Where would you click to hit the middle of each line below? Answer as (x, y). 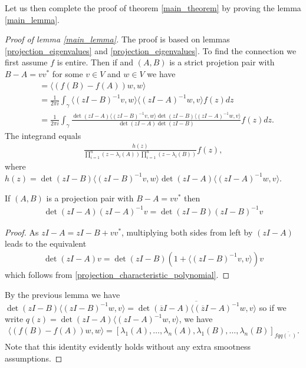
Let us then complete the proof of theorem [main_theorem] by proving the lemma (153, 8)
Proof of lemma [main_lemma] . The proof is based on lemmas (117, 39)
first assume (26, 62)
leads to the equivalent (46, 243)
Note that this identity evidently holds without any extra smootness (128, 346)
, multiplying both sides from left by (187, 232)
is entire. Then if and (95, 62)
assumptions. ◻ (34, 358)
